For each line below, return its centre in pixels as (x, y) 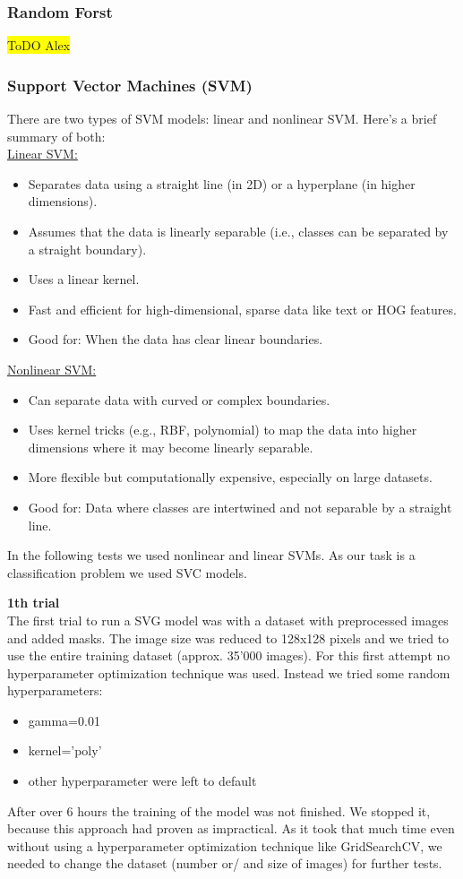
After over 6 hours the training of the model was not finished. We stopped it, (219, 810)
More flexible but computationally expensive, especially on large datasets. (230, 477)
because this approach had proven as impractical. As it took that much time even (231, 828)
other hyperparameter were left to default (142, 781)
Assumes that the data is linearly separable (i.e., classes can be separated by (238, 231)
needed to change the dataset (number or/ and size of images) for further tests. (225, 863)
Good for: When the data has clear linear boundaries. (176, 339)
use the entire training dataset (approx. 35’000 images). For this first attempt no (229, 655)
